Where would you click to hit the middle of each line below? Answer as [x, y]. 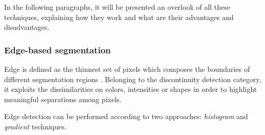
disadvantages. [27, 27]
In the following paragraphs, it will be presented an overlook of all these [117, 7]
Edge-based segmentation [58, 50]
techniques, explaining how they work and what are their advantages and [119, 17]
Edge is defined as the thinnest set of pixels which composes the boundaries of [127, 69]
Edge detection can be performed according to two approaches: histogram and [126, 116]
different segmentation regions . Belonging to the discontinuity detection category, [133, 79]
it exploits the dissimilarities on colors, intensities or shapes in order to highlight [131, 89]
